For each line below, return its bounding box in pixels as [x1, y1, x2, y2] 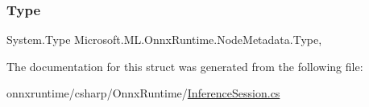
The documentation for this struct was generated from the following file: [6, 57, 363, 74]
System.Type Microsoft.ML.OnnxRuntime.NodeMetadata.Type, [6, 31, 322, 48]
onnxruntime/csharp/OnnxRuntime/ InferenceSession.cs [6, 85, 280, 101]
